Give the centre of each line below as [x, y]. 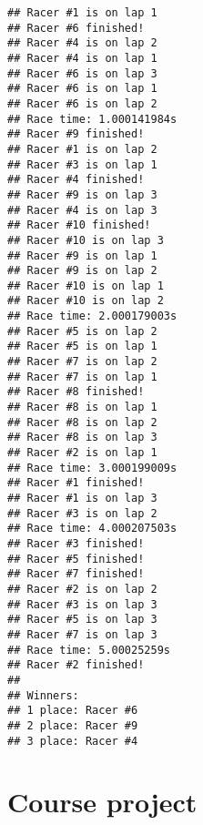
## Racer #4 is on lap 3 [82, 210]
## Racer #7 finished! [76, 574]
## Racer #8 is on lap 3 [82, 438]
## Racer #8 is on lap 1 [82, 407]
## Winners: [43, 695]
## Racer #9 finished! [76, 134]
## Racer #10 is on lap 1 [86, 285]
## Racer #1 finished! [76, 483]
